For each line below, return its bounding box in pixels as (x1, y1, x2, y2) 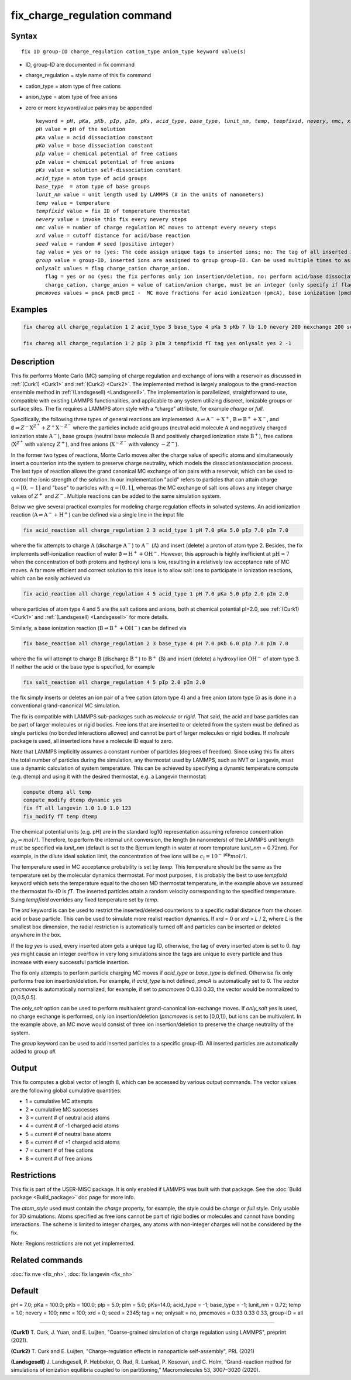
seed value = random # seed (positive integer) (36, 240, 175, 247)
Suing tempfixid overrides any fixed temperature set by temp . (11, 896, 159, 903)
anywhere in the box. (11, 931, 61, 938)
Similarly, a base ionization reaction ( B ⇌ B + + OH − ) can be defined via (11, 624, 187, 631)
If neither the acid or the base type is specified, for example (11, 663, 155, 670)
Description (11, 357, 55, 367)
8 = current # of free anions (25, 1155, 92, 1162)
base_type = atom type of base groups (36, 183, 150, 190)
